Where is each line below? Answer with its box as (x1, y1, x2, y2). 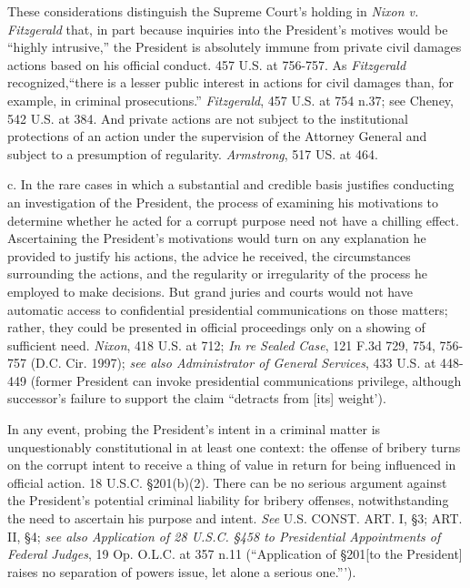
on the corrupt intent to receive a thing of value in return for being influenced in (7, 455, 456, 474)
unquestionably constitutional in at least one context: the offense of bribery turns (7, 437, 461, 456)
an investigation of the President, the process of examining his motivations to (7, 192, 439, 211)
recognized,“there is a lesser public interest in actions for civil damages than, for (7, 73, 455, 92)
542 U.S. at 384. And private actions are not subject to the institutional (7, 108, 408, 127)
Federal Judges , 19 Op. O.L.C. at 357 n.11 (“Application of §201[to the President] (7, 544, 463, 563)
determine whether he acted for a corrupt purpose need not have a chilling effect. (7, 210, 459, 229)
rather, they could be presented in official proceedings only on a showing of (7, 318, 425, 337)
